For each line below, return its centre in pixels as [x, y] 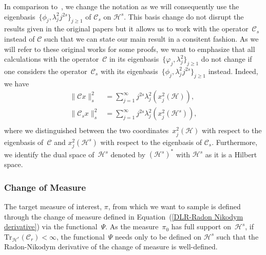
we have [17, 83]
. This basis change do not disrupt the [184, 16]
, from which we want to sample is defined [174, 206]
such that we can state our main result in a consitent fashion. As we [151, 38]
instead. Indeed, [233, 71]
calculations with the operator [52, 59]
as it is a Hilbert [231, 154]
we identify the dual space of [49, 154]
